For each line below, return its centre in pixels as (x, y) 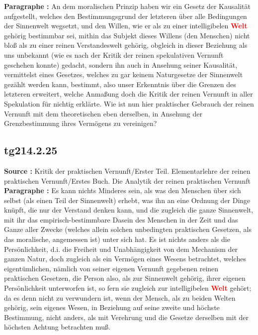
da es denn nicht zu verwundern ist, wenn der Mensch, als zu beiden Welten (120, 297)
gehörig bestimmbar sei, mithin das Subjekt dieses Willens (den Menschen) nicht (127, 35)
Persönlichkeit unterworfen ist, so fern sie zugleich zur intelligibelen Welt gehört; (128, 288)
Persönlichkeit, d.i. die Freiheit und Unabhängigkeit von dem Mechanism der (121, 249)
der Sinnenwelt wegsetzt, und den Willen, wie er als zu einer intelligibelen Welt (126, 26)
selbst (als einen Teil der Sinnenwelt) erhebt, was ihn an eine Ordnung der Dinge (127, 200)
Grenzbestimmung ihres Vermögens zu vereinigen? (81, 123)
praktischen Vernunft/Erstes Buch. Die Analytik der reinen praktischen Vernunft (127, 180)
